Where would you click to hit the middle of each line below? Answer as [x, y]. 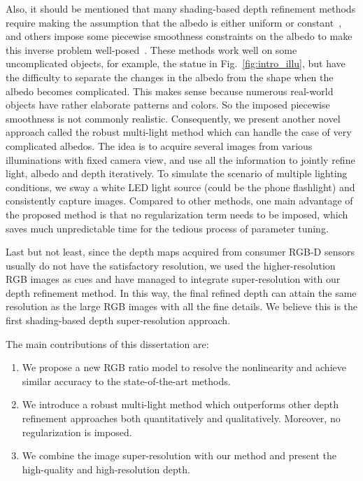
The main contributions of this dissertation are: [107, 343]
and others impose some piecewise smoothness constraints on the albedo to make [179, 36]
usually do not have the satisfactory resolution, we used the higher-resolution [171, 265]
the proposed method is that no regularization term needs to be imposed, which [177, 214]
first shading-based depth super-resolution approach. [118, 320]
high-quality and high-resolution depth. [106, 469]
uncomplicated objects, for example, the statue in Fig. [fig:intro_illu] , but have [176, 63]
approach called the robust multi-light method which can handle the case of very [179, 132]
